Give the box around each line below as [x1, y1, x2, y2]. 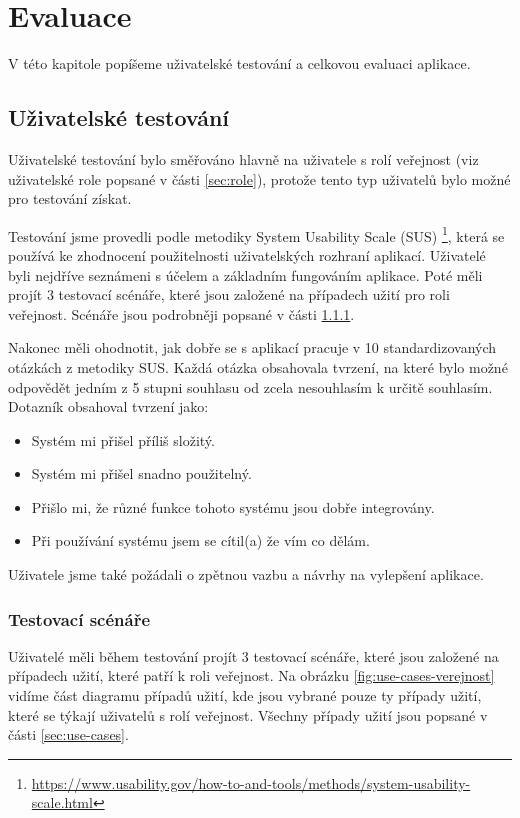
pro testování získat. [8, 188, 132, 209]
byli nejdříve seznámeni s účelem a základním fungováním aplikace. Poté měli [8, 264, 483, 285]
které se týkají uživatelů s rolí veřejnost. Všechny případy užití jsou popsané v [8, 704, 488, 725]
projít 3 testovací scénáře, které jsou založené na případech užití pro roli [8, 284, 450, 305]
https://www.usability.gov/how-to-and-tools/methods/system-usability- [31, 772, 471, 793]
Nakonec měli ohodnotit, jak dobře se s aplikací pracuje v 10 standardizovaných [8, 337, 497, 358]
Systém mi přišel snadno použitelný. [31, 463, 252, 484]
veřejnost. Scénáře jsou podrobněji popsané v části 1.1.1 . [8, 303, 355, 324]
